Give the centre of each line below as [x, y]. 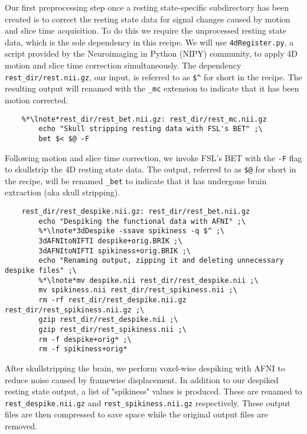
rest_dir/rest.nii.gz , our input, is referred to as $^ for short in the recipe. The [153, 76]
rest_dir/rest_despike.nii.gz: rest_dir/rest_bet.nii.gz [136, 212]
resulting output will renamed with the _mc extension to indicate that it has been [152, 88]
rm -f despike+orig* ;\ [85, 339]
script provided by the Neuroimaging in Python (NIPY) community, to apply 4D [151, 53]
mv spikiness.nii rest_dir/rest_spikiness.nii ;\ [138, 290]
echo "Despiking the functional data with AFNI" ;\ [142, 221]
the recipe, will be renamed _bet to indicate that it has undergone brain [136, 180]
